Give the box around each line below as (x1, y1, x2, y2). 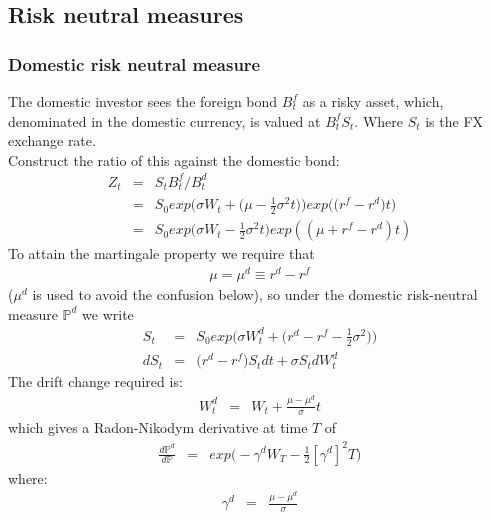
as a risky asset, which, (302, 91, 444, 111)
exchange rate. (8, 130, 96, 151)
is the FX (425, 110, 484, 131)
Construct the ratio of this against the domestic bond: (8, 149, 340, 170)
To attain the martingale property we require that (8, 243, 315, 264)
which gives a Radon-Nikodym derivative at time (8, 417, 308, 438)
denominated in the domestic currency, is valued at (8, 110, 321, 131)
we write (82, 303, 134, 324)
